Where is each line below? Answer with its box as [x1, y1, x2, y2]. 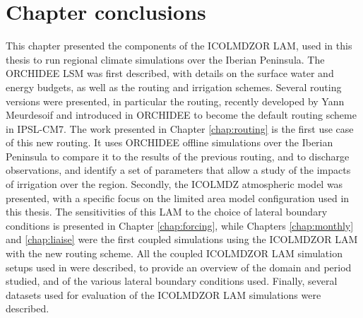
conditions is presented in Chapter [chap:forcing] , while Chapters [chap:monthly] [6, 218, 354, 232]
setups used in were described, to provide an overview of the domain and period [6, 259, 352, 274]
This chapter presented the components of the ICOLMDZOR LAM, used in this [6, 38, 352, 53]
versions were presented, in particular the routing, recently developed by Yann [6, 93, 345, 108]
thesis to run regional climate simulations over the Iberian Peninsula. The [6, 52, 325, 66]
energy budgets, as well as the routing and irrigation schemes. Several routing [6, 79, 342, 94]
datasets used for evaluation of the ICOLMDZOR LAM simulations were [6, 287, 321, 302]
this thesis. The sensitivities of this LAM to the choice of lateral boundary [6, 204, 328, 219]
